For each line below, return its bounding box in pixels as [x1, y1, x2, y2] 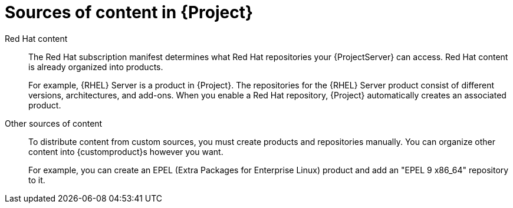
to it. [28, 174, 45, 185]
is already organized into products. [28, 61, 163, 72]
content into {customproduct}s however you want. [28, 146, 223, 157]
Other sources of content [5, 118, 103, 128]
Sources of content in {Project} [5, 2, 254, 22]
